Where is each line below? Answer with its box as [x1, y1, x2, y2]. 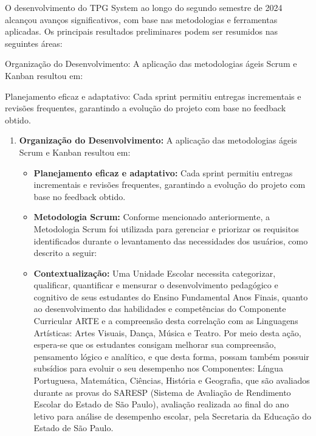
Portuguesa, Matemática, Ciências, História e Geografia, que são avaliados [33, 374, 310, 387]
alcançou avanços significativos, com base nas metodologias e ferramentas [5, 13, 278, 26]
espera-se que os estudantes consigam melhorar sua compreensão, [33, 338, 276, 351]
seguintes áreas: [5, 36, 63, 49]
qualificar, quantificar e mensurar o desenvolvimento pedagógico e [33, 279, 278, 291]
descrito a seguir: [33, 246, 97, 259]
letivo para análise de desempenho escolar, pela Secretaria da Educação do [33, 409, 311, 422]
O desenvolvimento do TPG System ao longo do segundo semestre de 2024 [5, 1, 283, 13]
